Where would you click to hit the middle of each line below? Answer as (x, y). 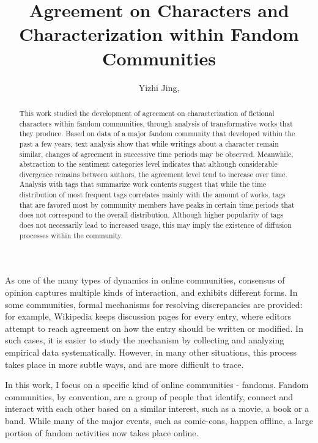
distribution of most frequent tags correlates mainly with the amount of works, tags (152, 195)
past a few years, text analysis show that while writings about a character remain (149, 143)
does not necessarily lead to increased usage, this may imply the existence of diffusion (155, 225)
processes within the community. (71, 235)
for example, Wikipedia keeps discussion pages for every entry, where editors (148, 316)
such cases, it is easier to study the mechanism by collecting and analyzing (145, 340)
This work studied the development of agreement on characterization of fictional (147, 113)
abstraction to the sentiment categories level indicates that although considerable (148, 164)
